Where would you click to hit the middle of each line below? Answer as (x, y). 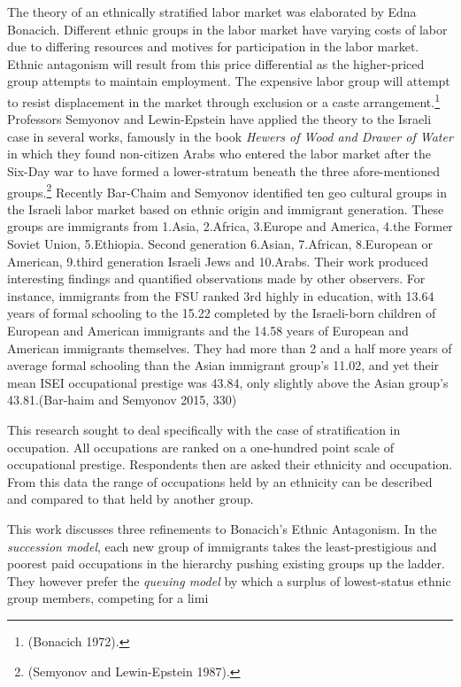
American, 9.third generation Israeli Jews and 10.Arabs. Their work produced (218, 261)
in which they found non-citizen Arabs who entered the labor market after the (219, 154)
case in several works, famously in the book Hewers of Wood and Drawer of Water (230, 136)
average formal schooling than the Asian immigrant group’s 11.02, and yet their (223, 365)
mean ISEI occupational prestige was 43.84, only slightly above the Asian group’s (228, 382)
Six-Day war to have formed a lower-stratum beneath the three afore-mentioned (223, 171)
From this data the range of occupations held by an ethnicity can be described (220, 481)
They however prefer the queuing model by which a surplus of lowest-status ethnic (229, 580)
